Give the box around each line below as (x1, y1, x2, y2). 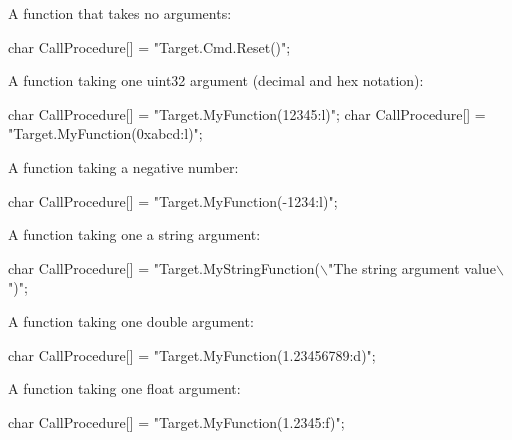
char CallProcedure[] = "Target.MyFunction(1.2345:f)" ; (8, 411, 345, 432)
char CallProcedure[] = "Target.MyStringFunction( (8, 257, 320, 278)
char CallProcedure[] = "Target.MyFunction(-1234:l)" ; (8, 190, 338, 211)
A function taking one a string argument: (8, 224, 261, 245)
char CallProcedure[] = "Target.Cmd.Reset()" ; (8, 36, 291, 57)
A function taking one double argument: (8, 310, 254, 331)
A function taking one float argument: (8, 378, 241, 399)
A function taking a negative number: (8, 156, 239, 177)
